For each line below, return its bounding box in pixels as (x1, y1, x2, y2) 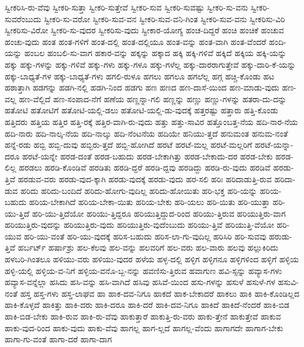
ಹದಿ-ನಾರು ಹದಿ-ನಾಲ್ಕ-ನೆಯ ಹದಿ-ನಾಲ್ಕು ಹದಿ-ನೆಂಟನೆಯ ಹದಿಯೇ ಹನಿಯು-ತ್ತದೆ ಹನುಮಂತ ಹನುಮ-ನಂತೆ (5, 127, 288, 139)
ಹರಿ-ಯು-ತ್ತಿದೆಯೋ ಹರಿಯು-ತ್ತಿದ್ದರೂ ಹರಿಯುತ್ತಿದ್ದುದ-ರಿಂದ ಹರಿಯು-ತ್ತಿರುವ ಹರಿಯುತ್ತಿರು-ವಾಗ (32, 207, 286, 219)
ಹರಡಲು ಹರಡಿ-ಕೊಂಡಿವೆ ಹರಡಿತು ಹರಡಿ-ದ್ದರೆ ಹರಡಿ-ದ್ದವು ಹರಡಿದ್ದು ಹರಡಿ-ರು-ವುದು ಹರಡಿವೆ (19, 161, 271, 173)
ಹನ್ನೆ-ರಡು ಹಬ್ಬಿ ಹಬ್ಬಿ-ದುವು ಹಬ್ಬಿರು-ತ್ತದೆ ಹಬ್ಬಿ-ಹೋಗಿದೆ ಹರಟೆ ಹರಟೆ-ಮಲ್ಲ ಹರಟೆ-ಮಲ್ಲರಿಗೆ (5, 138, 253, 151)
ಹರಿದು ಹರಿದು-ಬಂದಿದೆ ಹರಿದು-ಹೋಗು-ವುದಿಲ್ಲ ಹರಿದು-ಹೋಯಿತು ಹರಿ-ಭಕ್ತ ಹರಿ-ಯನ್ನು (20, 184, 257, 196)
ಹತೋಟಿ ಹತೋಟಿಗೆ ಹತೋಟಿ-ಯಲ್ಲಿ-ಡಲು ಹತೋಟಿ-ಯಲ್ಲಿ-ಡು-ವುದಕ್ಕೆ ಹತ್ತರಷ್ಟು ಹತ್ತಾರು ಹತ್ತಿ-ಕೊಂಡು (5, 104, 278, 116)
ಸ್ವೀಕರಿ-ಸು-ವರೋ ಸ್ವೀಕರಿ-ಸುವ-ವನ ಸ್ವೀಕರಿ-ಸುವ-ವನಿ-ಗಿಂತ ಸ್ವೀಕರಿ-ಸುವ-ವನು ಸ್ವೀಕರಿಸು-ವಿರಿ (44, 12, 285, 25)
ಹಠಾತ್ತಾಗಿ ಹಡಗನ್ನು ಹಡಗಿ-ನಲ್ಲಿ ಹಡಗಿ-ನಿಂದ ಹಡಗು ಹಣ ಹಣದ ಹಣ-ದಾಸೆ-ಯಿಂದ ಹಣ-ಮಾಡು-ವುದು (5, 81, 279, 93)
